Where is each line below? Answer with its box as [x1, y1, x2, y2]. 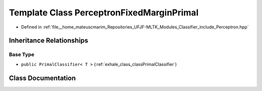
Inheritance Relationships [9, 37, 88, 45]
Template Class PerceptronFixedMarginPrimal [9, 7, 199, 18]
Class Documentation [9, 74, 76, 82]
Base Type [9, 51, 34, 58]
